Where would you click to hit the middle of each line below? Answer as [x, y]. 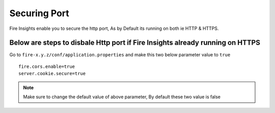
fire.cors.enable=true [47, 66]
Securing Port [39, 13]
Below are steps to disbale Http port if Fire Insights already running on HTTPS [135, 43]
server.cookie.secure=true [52, 74]
